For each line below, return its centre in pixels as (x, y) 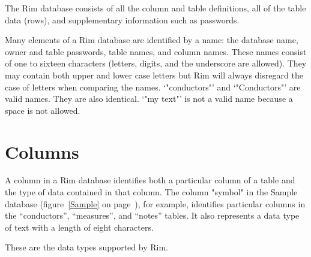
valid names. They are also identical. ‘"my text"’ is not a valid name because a (149, 99)
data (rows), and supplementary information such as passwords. (122, 19)
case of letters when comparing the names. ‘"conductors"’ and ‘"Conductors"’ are (153, 87)
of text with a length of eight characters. (79, 227)
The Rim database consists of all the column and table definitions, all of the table (155, 8)
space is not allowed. (43, 110)
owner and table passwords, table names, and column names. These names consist (156, 51)
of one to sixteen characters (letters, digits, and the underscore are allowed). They (156, 63)
